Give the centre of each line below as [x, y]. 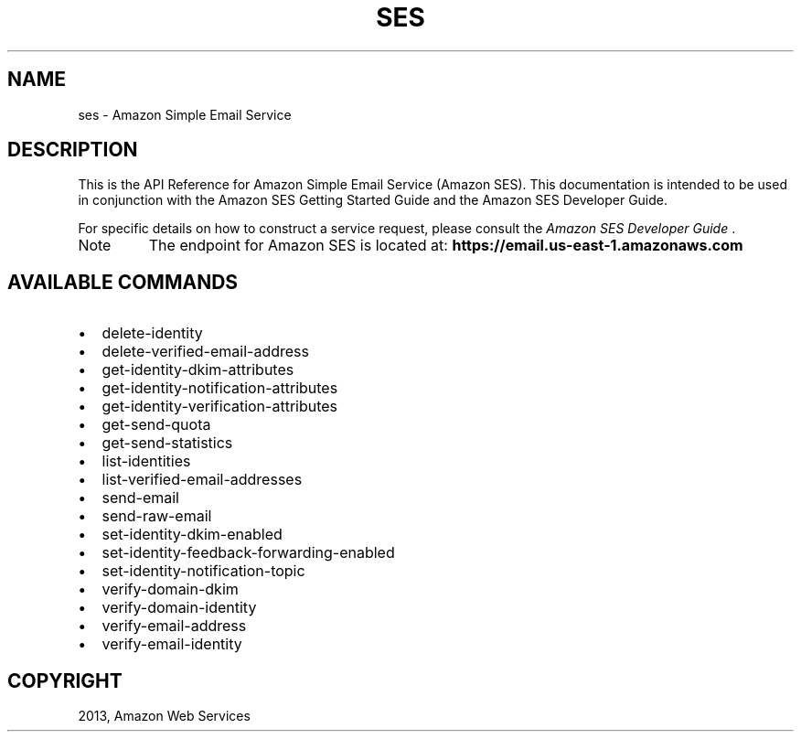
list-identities [146, 461]
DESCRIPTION [73, 150]
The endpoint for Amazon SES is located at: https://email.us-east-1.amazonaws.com [446, 246]
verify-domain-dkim [170, 589]
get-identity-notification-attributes [220, 388]
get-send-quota [156, 425]
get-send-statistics [167, 443]
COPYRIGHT [65, 680]
